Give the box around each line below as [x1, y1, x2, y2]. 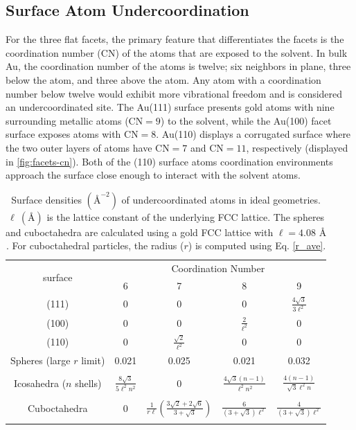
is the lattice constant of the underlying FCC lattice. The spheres [46, 209, 325, 224]
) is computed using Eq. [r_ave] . [188, 238, 326, 253]
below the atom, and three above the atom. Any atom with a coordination [6, 72, 321, 87]
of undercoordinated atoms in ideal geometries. [121, 192, 321, 206]
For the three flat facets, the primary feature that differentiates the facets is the [6, 32, 344, 46]
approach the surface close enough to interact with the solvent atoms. [6, 168, 301, 182]
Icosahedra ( [13, 375, 66, 390]
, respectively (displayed [246, 140, 348, 154]
